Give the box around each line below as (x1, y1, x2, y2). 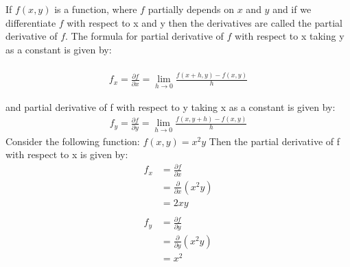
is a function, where (54, 2, 137, 16)
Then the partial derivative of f (209, 133, 340, 148)
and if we (272, 2, 312, 16)
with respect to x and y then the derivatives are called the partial (67, 15, 342, 29)
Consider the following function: (5, 133, 140, 148)
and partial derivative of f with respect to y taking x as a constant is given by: (5, 99, 336, 114)
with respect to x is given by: (5, 147, 128, 162)
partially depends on (148, 2, 235, 16)
